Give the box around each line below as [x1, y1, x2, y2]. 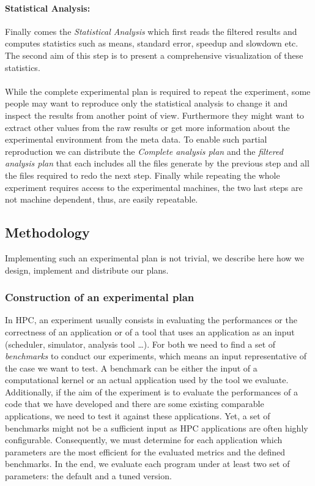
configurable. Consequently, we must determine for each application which [5, 433, 283, 446]
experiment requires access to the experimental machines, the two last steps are [5, 181, 303, 193]
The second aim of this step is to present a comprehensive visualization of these [5, 48, 303, 61]
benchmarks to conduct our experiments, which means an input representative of [5, 350, 307, 362]
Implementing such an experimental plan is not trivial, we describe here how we [5, 251, 305, 264]
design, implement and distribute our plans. [5, 263, 169, 276]
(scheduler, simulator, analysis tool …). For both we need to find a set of [5, 337, 276, 350]
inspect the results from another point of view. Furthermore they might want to [5, 108, 305, 121]
